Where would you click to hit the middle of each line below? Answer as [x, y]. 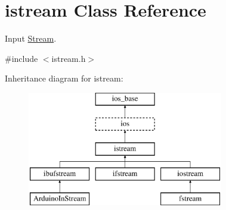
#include [21, 58]
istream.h [69, 58]
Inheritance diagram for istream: [64, 78]
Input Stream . [31, 38]
